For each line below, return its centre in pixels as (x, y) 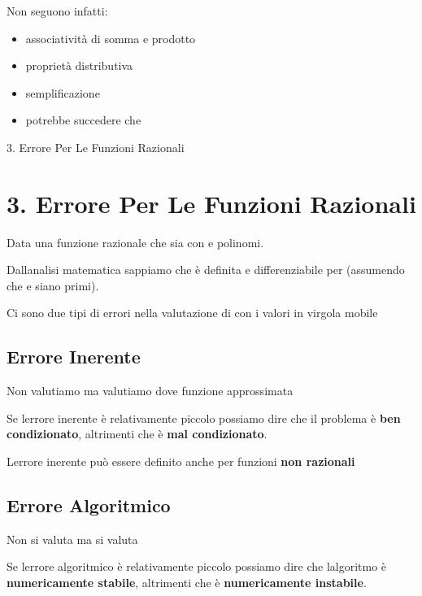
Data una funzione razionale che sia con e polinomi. (135, 242)
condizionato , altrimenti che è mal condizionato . (137, 434)
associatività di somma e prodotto (111, 38)
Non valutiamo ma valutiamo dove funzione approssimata (150, 391)
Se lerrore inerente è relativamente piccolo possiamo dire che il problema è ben (204, 418)
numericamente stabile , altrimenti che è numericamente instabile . (187, 583)
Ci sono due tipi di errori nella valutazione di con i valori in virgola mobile (192, 313)
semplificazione (63, 92)
